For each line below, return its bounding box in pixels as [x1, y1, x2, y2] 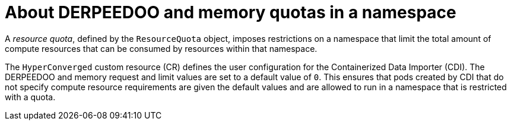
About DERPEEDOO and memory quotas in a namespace [5, 2, 456, 22]
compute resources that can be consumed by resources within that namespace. [5, 43, 318, 54]
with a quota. [5, 91, 56, 102]
